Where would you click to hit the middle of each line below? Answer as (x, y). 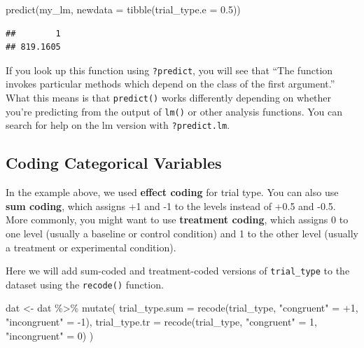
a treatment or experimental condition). (91, 247)
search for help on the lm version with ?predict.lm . (118, 125)
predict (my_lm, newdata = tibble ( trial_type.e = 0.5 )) (123, 9)
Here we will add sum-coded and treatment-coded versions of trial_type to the (178, 271)
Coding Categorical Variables (114, 163)
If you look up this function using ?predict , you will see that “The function (169, 70)
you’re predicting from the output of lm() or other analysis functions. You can (174, 111)
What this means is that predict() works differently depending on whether (169, 98)
